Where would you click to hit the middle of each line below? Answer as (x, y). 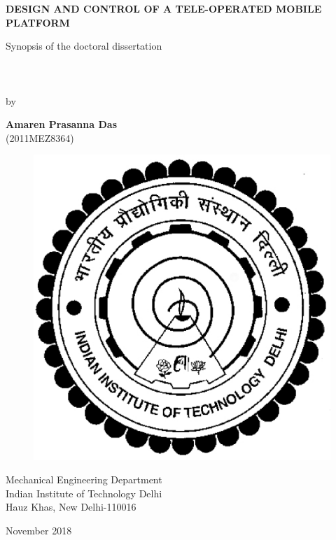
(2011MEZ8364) (40, 137)
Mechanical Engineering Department (84, 479)
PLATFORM (38, 22)
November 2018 (39, 531)
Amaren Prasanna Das (61, 124)
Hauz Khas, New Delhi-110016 (71, 507)
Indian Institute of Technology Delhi (84, 493)
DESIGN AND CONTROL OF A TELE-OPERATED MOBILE (164, 8)
